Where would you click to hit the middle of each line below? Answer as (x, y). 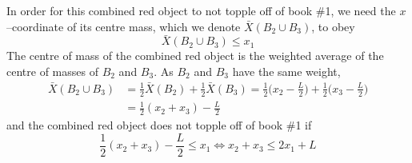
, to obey (333, 26)
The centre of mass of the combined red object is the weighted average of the (195, 56)
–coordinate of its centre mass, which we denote (124, 26)
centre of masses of (52, 71)
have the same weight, (286, 71)
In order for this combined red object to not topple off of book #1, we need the (201, 10)
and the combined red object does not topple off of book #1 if (159, 125)
